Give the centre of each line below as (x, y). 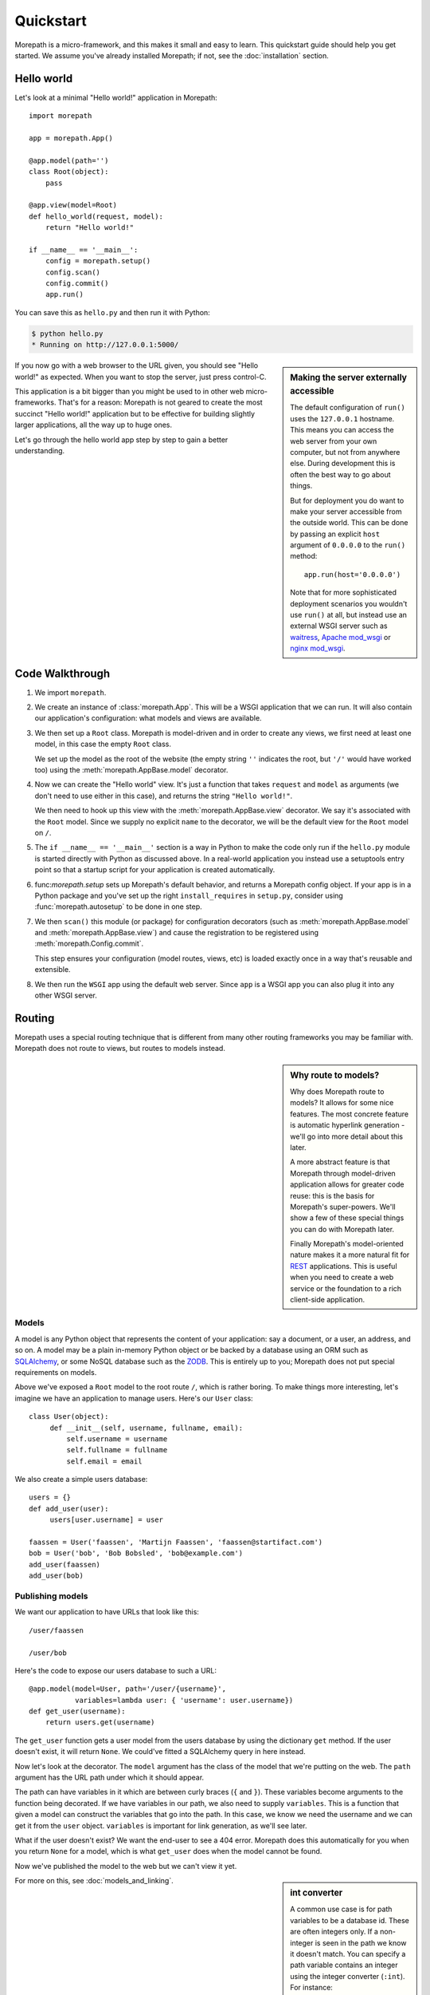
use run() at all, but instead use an (349, 615)
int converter (317, 1893)
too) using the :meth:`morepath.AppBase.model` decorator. (131, 770)
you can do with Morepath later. (342, 1229)
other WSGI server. (66, 996)
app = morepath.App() (71, 138)
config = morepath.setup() (98, 261)
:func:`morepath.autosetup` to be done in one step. (118, 907)
